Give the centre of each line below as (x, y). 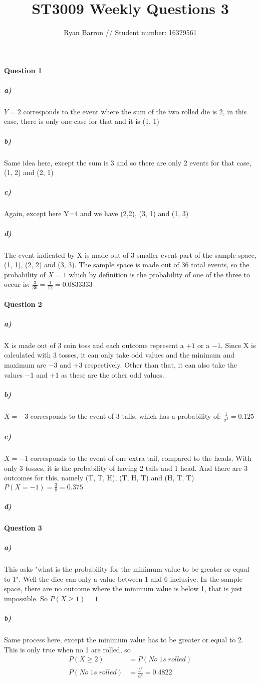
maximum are (25, 365)
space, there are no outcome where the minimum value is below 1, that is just (123, 588)
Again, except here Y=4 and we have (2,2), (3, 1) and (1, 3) (96, 213)
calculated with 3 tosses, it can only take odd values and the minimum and (119, 355)
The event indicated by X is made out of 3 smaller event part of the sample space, (130, 254)
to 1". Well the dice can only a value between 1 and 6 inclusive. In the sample (123, 578)
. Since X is (238, 345)
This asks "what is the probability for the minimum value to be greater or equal (127, 569)
